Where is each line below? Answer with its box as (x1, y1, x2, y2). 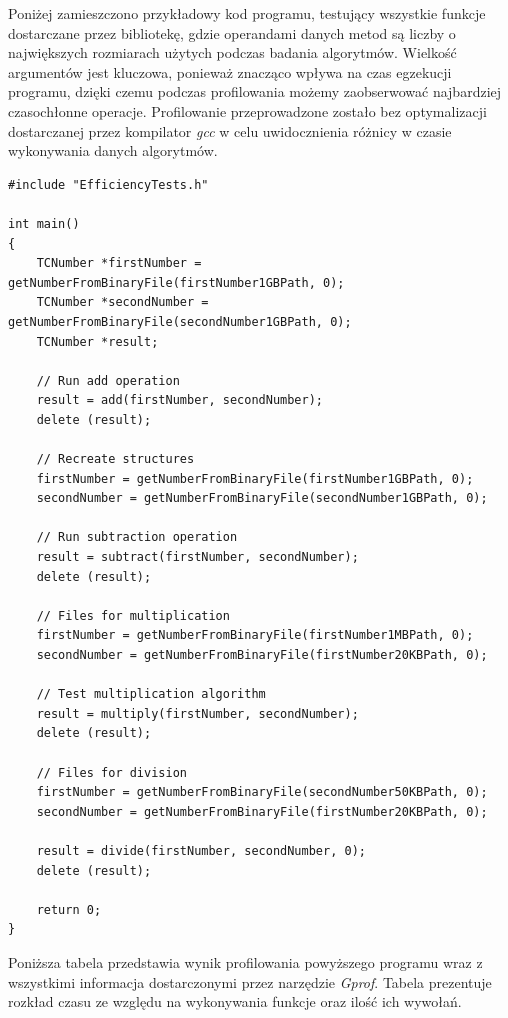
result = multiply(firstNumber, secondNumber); (36, 706, 359, 721)
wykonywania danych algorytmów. (8, 140, 218, 161)
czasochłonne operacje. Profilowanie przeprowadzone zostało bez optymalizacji (8, 100, 487, 121)
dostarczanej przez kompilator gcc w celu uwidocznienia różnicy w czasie (8, 120, 452, 141)
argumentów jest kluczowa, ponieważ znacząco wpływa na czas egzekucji (8, 61, 452, 82)
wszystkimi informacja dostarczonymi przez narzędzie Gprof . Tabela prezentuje (8, 971, 492, 992)
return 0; (36, 902, 102, 917)
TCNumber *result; (36, 334, 159, 349)
